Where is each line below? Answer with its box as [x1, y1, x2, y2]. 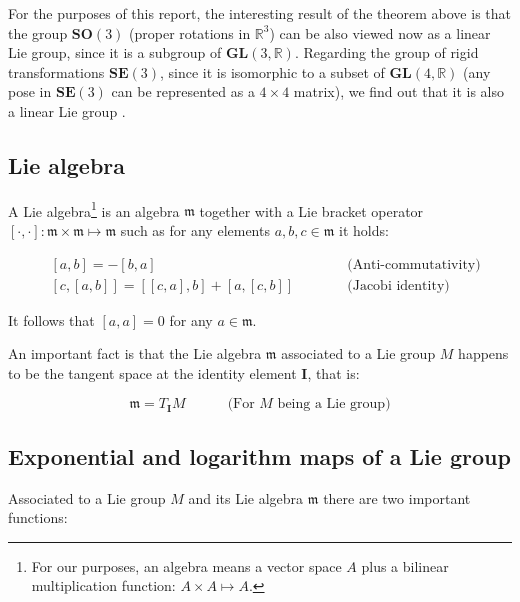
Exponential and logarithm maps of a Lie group [8, 440, 511, 471]
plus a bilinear [361, 555, 449, 576]
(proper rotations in [129, 22, 251, 43]
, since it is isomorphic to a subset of [159, 61, 385, 82]
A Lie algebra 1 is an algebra [8, 197, 180, 221]
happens [458, 343, 509, 364]
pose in [8, 81, 52, 102]
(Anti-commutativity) [347, 257, 481, 272]
